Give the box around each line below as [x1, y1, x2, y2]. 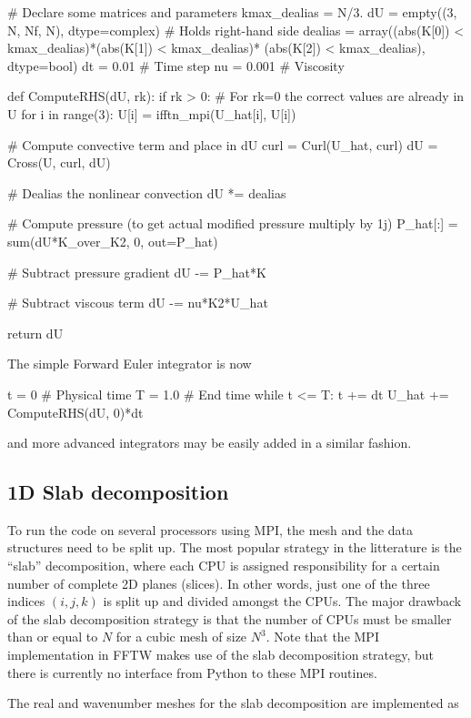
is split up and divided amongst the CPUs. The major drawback [103, 592, 462, 611]
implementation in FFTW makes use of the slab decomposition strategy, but [7, 645, 435, 664]
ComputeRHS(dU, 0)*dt [7, 402, 144, 421]
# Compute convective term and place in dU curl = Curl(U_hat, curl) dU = [7, 135, 438, 154]
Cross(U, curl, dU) [7, 153, 111, 172]
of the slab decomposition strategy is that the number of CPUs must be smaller [7, 609, 452, 628]
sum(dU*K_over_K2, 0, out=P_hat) [7, 231, 218, 250]
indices [7, 592, 45, 611]
